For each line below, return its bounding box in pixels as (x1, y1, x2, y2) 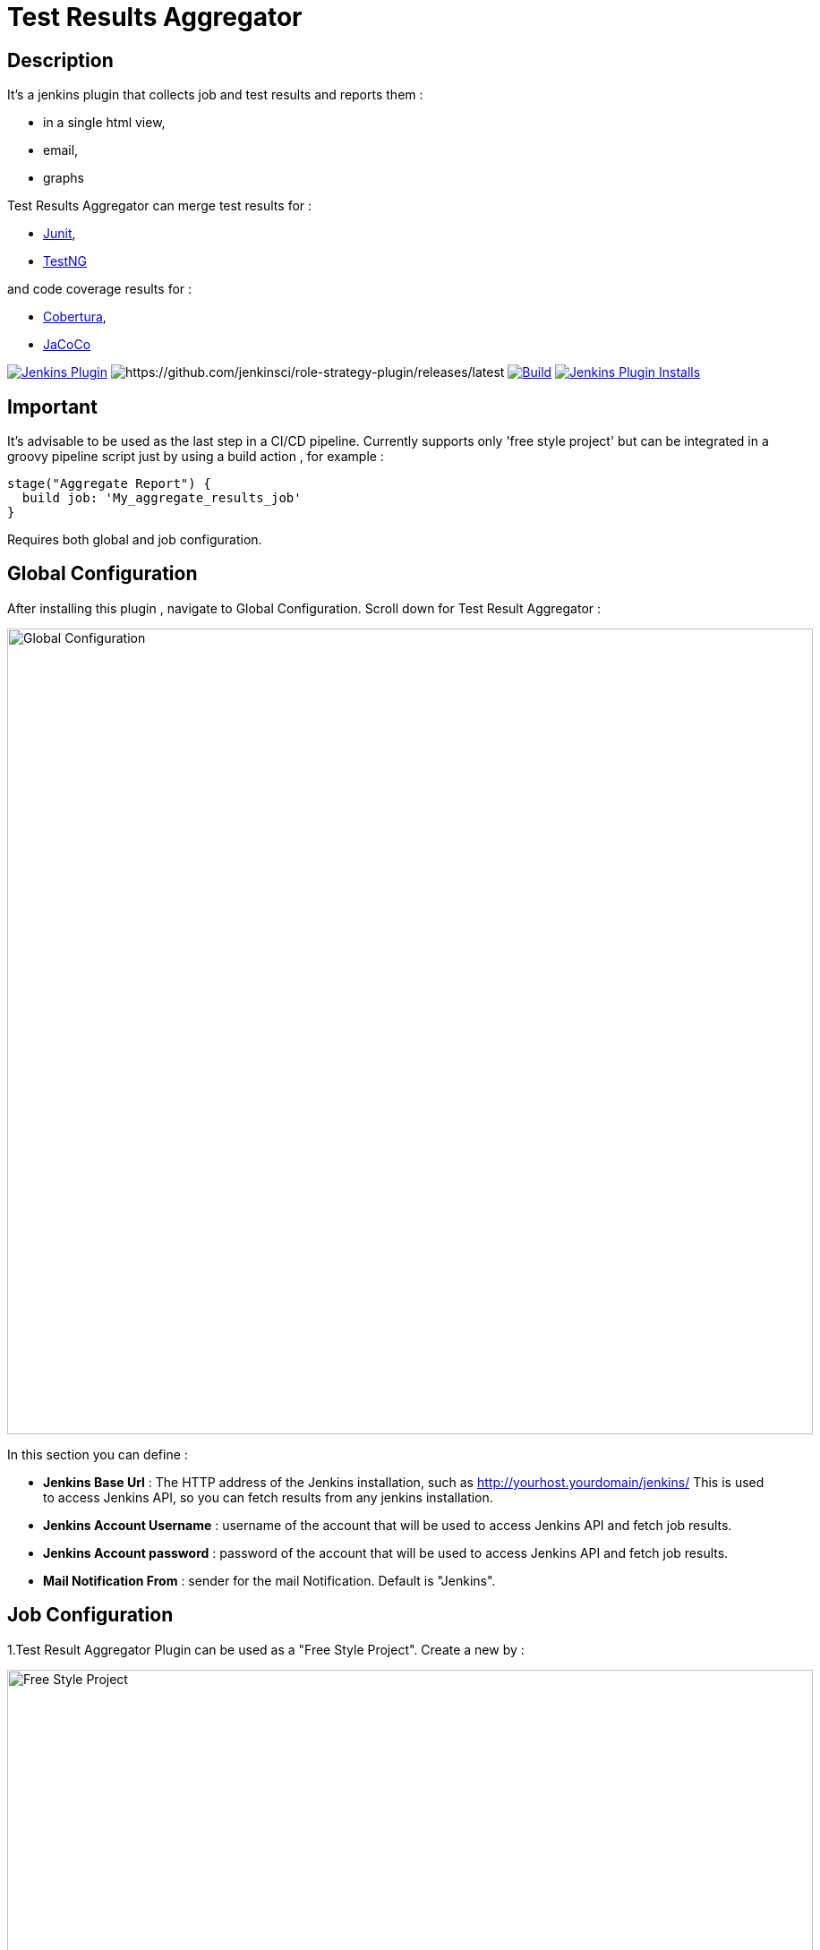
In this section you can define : (7, 1446, 188, 1462)
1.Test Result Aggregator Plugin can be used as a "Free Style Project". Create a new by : (7, 1641, 525, 1657)
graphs (43, 170, 84, 186)
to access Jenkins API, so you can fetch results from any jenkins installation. (43, 1489, 493, 1505)
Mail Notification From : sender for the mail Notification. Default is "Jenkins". (43, 1572, 496, 1588)
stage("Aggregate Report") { (7, 476, 211, 492)
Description (7, 48, 114, 72)
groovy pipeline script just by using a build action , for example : (7, 449, 384, 465)
